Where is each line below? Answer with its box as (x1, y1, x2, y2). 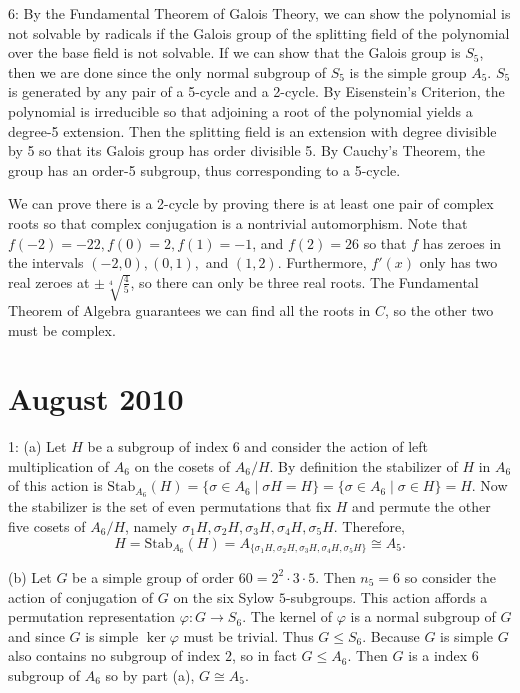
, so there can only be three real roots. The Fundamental (130, 271, 479, 292)
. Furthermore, (277, 252, 367, 273)
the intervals (8, 252, 84, 273)
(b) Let (8, 566, 52, 587)
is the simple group (349, 61, 467, 82)
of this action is (8, 475, 103, 496)
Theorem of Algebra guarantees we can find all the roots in (8, 299, 371, 320)
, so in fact (231, 645, 297, 666)
